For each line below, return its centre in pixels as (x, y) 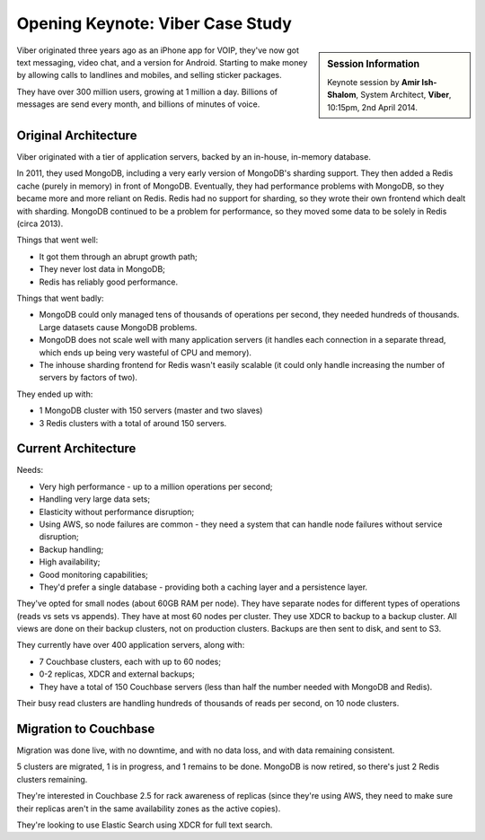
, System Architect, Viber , (404, 95)
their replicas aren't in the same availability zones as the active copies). (149, 809)
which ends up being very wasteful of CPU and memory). (145, 352)
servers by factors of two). (88, 378)
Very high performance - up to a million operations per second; (156, 486)
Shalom (342, 95)
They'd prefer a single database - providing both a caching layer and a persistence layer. (203, 587)
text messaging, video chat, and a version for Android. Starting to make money (162, 62)
